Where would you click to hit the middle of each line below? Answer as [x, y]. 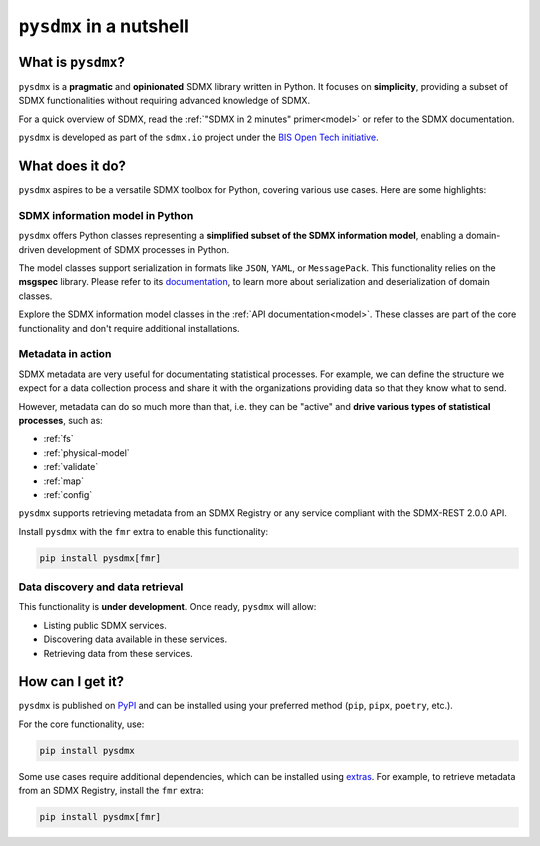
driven [31, 249]
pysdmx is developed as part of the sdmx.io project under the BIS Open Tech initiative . [198, 137]
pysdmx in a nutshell [104, 26]
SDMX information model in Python [106, 215]
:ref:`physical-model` [86, 452]
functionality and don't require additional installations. [129, 328]
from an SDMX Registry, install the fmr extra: [111, 791]
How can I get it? [71, 681]
